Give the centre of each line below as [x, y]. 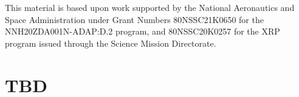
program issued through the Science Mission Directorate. [111, 43]
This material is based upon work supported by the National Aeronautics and [150, 7]
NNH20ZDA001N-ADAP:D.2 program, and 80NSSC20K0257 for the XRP [143, 31]
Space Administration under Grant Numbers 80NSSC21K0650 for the [134, 19]
